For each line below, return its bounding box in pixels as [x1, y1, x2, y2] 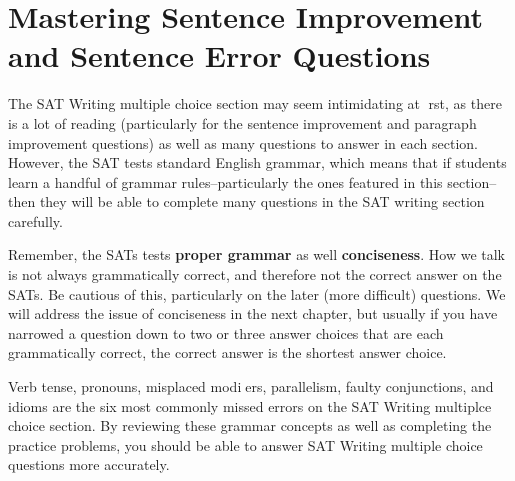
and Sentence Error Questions [8, 35, 431, 76]
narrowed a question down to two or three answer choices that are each [8, 322, 444, 343]
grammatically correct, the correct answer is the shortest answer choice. [8, 342, 447, 363]
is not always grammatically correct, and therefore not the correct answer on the [8, 264, 502, 285]
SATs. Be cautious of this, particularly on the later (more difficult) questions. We [8, 283, 506, 304]
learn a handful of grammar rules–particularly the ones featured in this [8, 171, 443, 192]
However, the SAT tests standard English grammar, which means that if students [8, 152, 507, 173]
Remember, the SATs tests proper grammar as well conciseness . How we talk [8, 244, 505, 265]
